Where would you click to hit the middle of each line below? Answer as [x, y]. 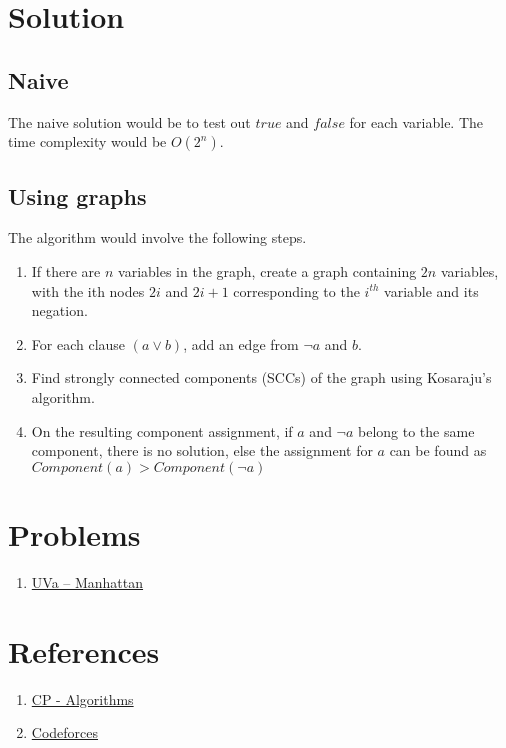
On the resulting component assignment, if [162, 430]
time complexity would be [87, 141]
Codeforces [65, 732]
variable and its [431, 290]
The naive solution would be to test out [129, 121]
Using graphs [77, 195]
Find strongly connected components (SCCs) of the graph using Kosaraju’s [261, 377]
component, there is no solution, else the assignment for [202, 450]
